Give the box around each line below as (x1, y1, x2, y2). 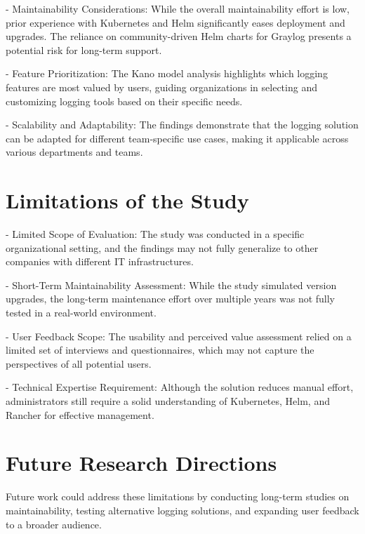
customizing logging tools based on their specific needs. (6, 93, 243, 108)
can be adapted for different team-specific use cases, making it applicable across (6, 131, 349, 145)
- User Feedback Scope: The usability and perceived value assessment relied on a (6, 328, 352, 343)
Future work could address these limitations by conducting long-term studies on (6, 489, 350, 504)
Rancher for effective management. (6, 407, 154, 422)
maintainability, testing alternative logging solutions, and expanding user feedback (6, 502, 359, 517)
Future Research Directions (6, 448, 277, 477)
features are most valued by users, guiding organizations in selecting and (6, 79, 317, 94)
